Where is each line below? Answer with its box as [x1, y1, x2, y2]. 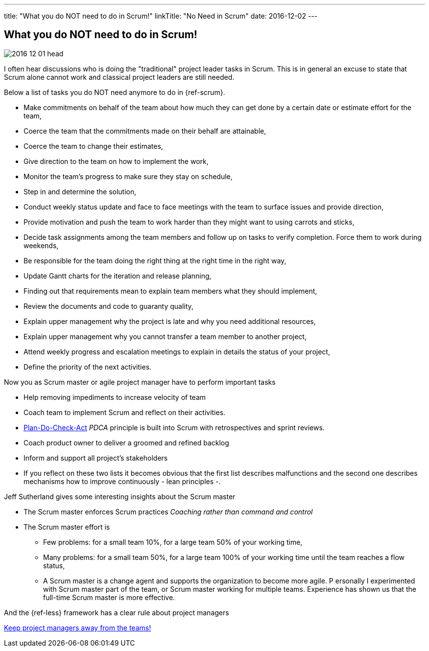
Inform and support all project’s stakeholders [24, 453, 168, 462]
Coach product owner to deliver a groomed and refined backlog [24, 438, 229, 447]
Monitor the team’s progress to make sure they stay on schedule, [24, 172, 233, 181]
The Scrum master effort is [24, 522, 110, 531]
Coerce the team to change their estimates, [24, 141, 163, 150]
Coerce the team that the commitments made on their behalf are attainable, [24, 126, 266, 135]
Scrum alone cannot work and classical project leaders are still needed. [4, 72, 235, 81]
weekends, [24, 241, 59, 250]
